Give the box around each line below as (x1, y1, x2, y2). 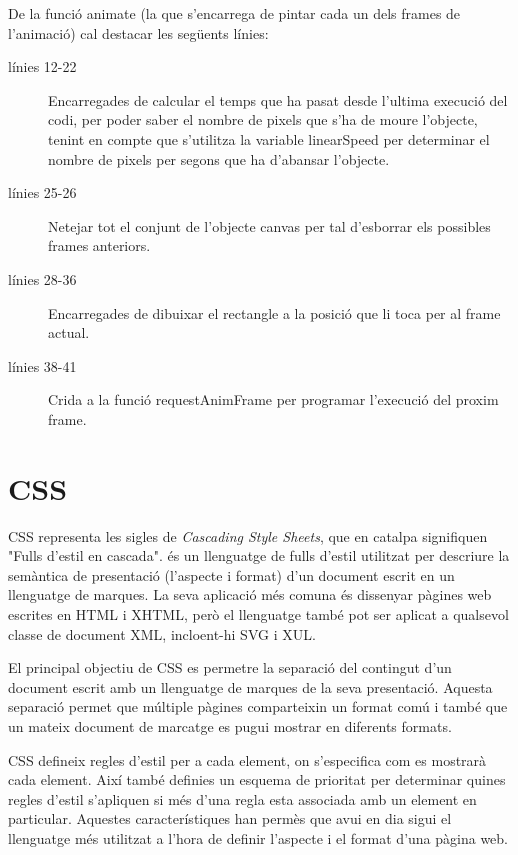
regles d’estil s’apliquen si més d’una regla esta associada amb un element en (8, 788, 477, 809)
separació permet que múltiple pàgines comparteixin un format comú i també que (8, 696, 508, 717)
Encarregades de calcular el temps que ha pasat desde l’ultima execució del (48, 89, 508, 110)
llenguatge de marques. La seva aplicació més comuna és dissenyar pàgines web (8, 584, 492, 605)
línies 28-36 (8, 268, 77, 289)
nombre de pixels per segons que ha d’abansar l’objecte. (48, 148, 390, 169)
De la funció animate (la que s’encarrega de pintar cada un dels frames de (8, 3, 461, 23)
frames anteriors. (48, 235, 151, 256)
